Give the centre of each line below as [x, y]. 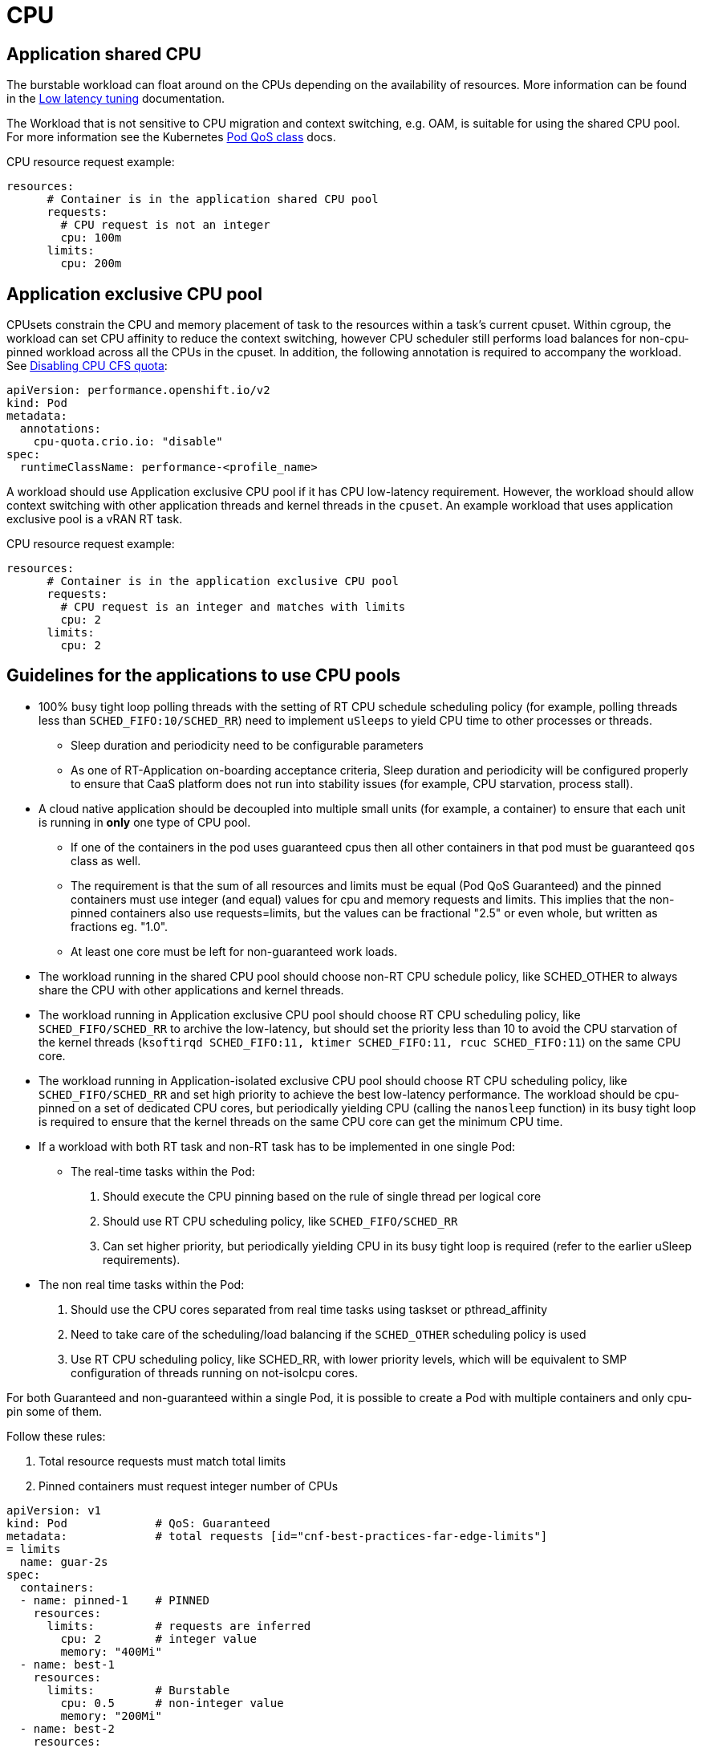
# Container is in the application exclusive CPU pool [223, 581]
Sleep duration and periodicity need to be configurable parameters [247, 745]
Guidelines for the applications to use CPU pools [204, 676]
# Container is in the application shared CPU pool [213, 199]
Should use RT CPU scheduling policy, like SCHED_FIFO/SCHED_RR [280, 1221]
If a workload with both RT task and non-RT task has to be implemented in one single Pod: [277, 1146]
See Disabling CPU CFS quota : [87, 366]
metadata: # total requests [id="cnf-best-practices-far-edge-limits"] [277, 1536]
